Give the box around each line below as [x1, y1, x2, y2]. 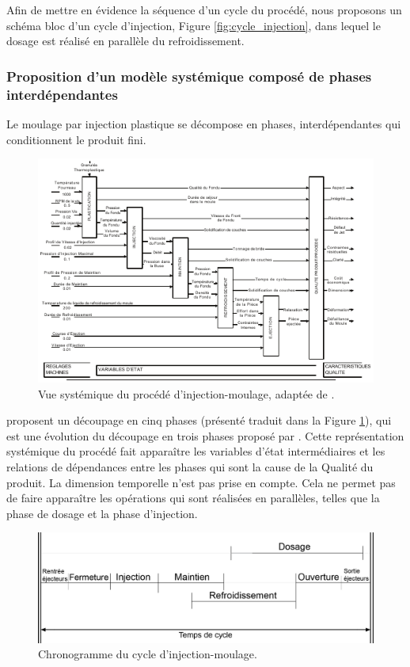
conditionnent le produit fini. [6, 131, 146, 147]
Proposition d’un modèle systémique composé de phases [6, 66, 372, 86]
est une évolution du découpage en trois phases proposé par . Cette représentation [6, 427, 404, 444]
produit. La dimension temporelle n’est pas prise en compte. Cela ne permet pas [6, 474, 396, 490]
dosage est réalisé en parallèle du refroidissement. [6, 32, 245, 49]
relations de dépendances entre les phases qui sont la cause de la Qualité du [6, 459, 374, 475]
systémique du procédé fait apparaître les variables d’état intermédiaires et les [6, 443, 385, 459]
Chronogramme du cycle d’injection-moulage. [38, 646, 257, 662]
